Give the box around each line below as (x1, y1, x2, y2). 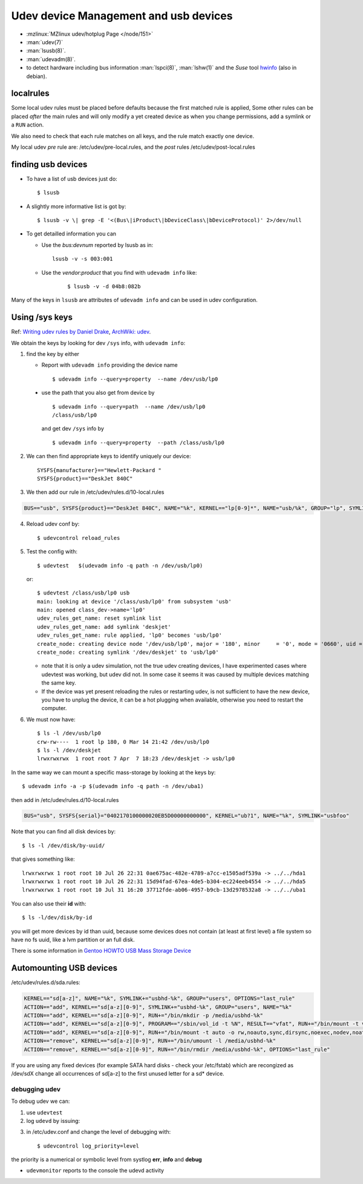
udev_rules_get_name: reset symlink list (37, 615, 162, 622)
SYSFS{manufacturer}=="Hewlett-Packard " (37, 467, 162, 473)
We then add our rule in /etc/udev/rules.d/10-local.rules (26, 488, 165, 496)
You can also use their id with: (11, 900, 87, 907)
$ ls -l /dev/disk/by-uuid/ (22, 842, 105, 849)
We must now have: (26, 715, 76, 723)
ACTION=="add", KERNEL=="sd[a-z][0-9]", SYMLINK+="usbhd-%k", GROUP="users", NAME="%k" (24, 1004, 292, 1010)
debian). (26, 73, 47, 80)
